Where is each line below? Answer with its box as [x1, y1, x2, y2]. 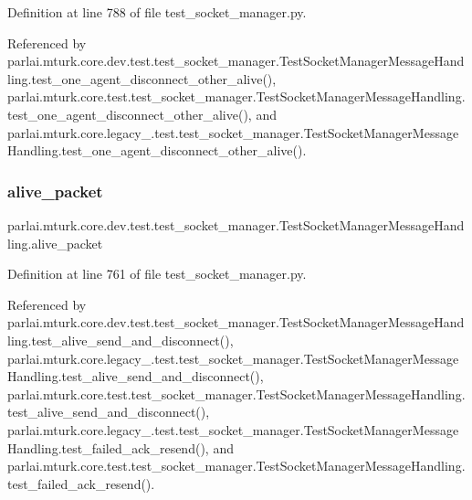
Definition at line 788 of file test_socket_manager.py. [7, 3, 307, 21]
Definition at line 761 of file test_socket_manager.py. [7, 264, 307, 283]
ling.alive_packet [7, 233, 103, 252]
